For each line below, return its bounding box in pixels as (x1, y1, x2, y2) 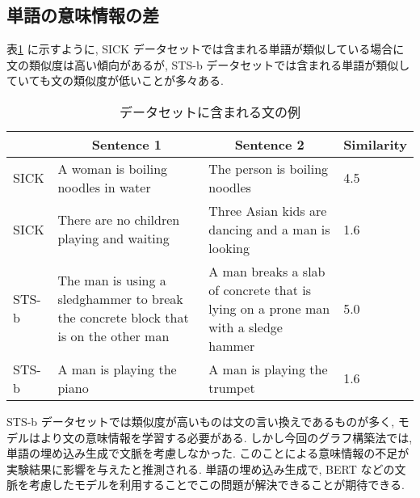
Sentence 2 (234, 134, 304, 154)
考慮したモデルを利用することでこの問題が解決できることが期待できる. (28, 476, 405, 493)
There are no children (57, 210, 180, 230)
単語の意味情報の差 (6, 2, 159, 27)
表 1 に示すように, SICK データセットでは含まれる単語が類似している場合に (6, 40, 405, 57)
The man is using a (57, 271, 166, 290)
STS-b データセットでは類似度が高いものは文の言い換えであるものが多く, (6, 412, 395, 429)
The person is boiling (208, 158, 329, 178)
